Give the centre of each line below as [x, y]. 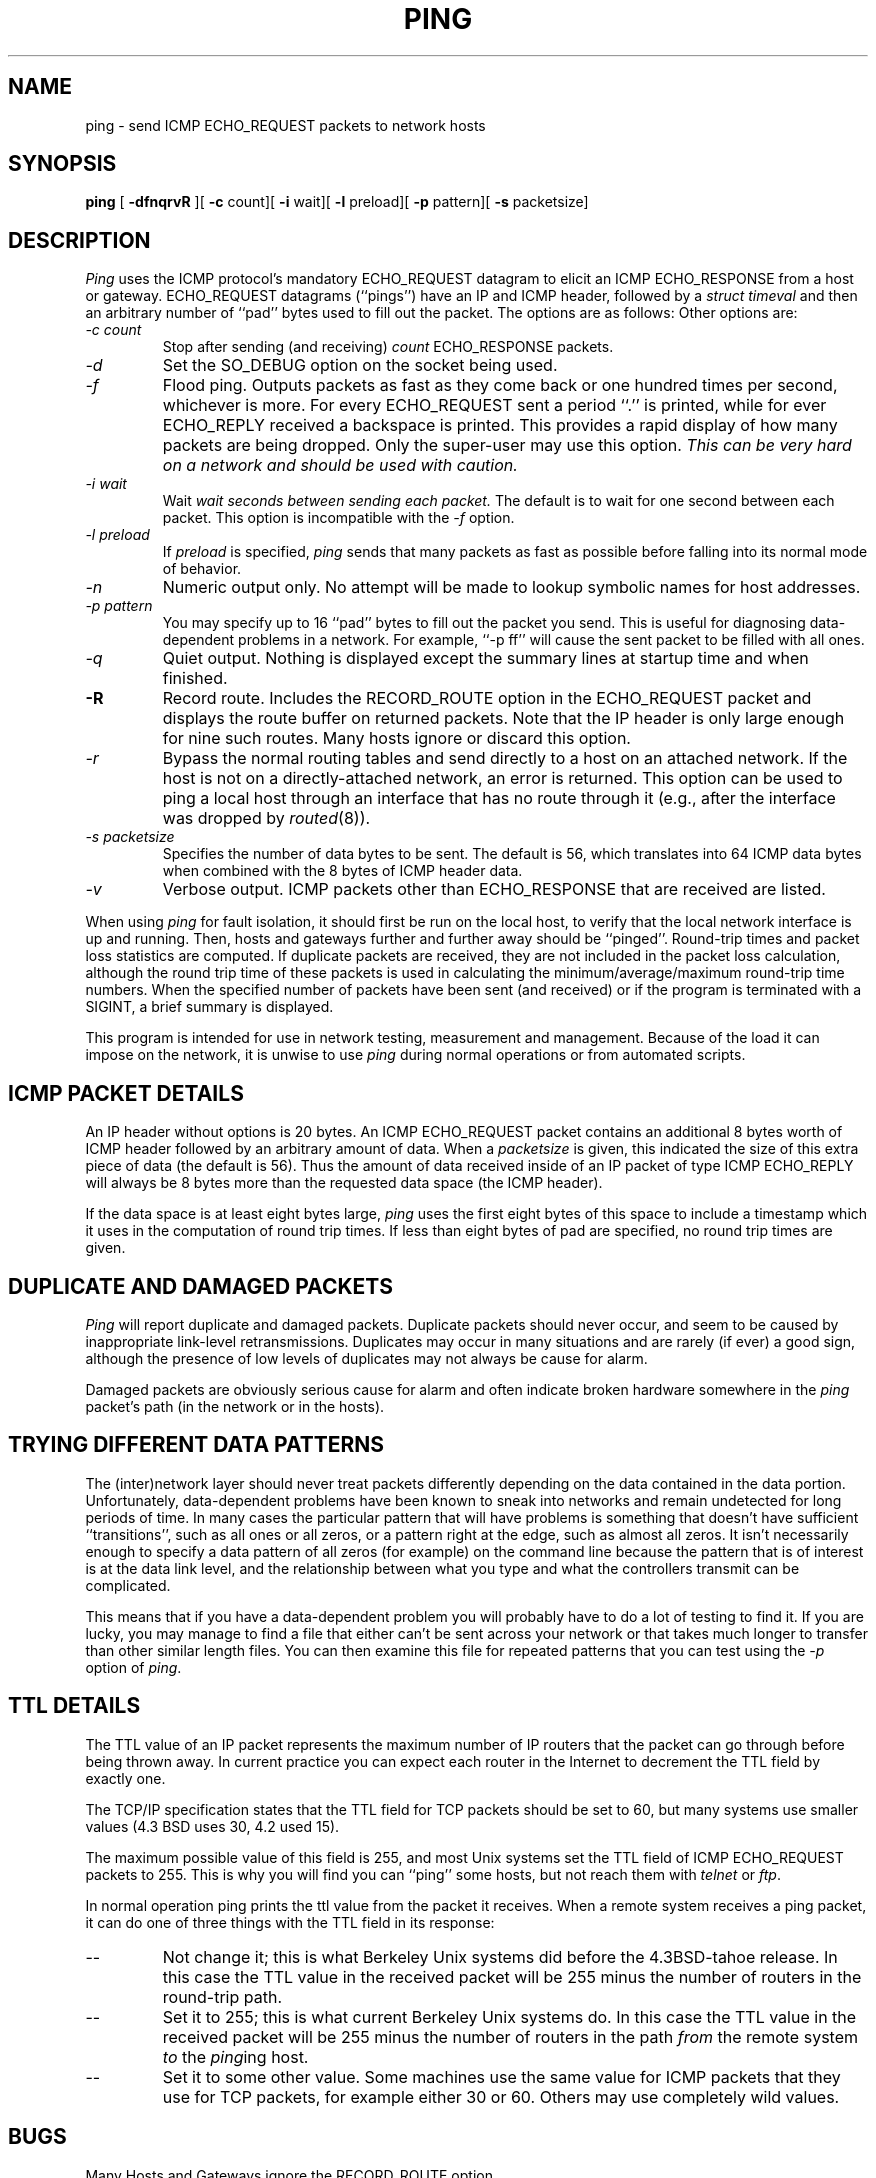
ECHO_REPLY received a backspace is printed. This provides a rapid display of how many [500, 425]
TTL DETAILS [74, 1706]
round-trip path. [222, 1996]
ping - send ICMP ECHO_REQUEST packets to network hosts [285, 125]
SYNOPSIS [62, 164]
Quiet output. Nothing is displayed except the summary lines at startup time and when [485, 658]
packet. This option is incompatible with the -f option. [338, 518]
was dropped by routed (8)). [266, 818]
